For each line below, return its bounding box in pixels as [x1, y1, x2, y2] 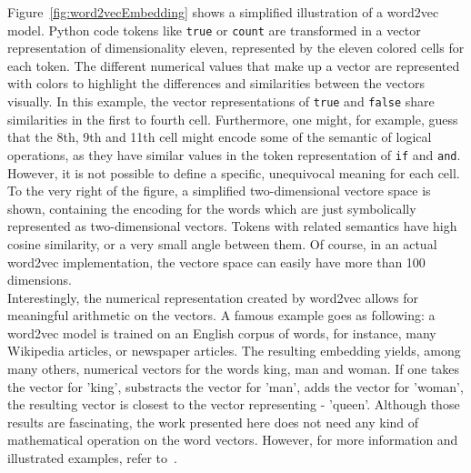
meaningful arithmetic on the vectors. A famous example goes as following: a [7, 306, 436, 325]
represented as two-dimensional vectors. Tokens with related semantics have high [7, 216, 457, 236]
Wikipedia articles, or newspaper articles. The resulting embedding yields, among [7, 341, 461, 360]
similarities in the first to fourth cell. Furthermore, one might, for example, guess [7, 109, 458, 128]
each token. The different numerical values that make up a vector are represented [7, 55, 460, 75]
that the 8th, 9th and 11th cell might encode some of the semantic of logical [7, 127, 432, 146]
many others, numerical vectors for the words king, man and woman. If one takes [7, 359, 460, 378]
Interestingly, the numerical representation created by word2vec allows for [7, 287, 418, 307]
